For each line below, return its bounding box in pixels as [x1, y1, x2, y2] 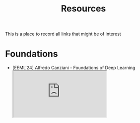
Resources [61, 3, 106, 14]
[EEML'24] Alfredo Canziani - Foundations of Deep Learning [12, 65, 136, 71]
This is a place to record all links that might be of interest [5, 31, 121, 37]
